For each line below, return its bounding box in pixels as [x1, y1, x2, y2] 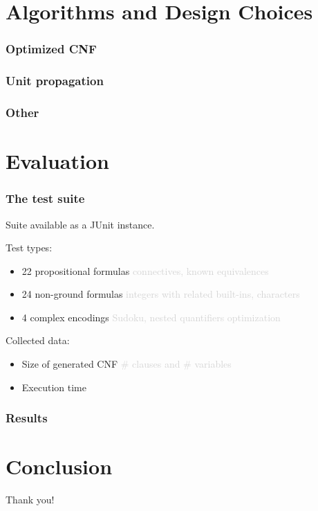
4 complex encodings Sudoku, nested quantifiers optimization [21, 310, 281, 324]
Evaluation [6, 147, 109, 175]
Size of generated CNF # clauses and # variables [21, 357, 232, 371]
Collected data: [6, 333, 70, 348]
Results [6, 409, 48, 427]
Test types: [6, 240, 53, 255]
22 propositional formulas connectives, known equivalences [21, 263, 269, 278]
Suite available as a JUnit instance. [6, 217, 155, 231]
